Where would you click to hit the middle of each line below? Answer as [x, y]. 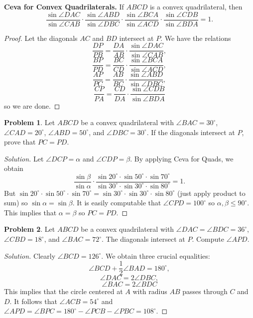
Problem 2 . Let [30, 229]
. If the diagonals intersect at [191, 132]
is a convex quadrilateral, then [196, 6]
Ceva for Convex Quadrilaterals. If [64, 6]
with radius [150, 291]
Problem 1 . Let [30, 122]
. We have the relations [196, 38]
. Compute [208, 239]
